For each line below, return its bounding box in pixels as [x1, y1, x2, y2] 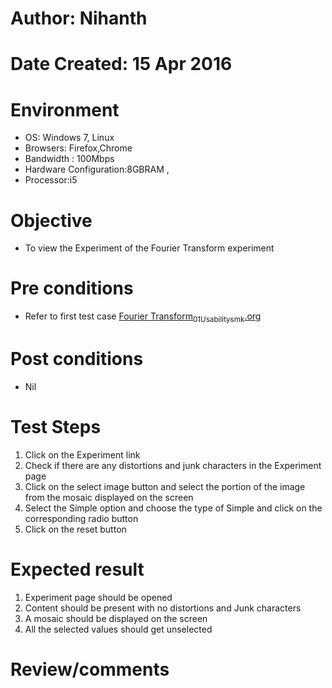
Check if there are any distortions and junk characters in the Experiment [24, 459, 322, 471]
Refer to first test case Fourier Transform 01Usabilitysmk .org [24, 310, 262, 324]
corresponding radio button [24, 512, 139, 524]
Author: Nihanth [10, 7, 148, 30]
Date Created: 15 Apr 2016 [10, 53, 233, 76]
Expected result [10, 558, 145, 581]
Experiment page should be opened [24, 591, 173, 603]
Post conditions [10, 348, 144, 371]
